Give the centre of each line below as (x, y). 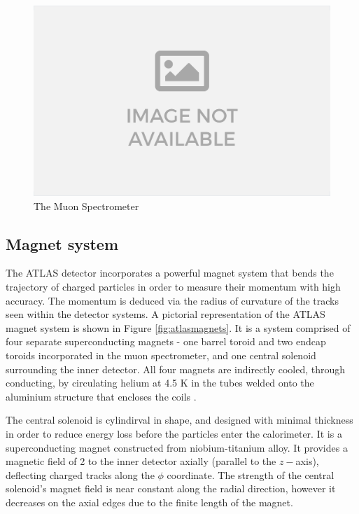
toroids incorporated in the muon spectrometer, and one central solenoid (161, 355)
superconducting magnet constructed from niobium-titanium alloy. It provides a (177, 447)
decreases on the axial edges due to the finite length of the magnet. (149, 502)
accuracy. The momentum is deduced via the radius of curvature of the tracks (173, 300)
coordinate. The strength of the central (251, 474)
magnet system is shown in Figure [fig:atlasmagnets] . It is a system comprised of (178, 327)
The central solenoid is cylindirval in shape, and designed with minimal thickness (179, 420)
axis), (307, 461)
